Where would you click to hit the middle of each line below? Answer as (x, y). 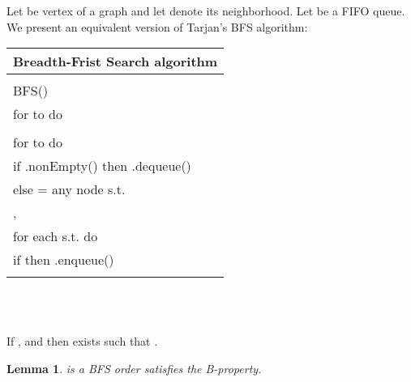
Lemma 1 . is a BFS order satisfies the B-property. (134, 368)
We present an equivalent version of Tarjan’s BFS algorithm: (157, 26)
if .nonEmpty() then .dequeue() (102, 166)
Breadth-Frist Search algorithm (116, 62)
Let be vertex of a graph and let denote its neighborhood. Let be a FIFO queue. (206, 11)
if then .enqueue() (64, 260)
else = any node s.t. (69, 189)
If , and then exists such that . (82, 341)
